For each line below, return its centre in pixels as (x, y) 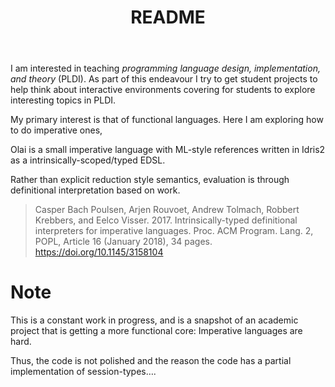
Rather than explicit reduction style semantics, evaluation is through (150, 180)
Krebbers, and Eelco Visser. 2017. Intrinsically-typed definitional (166, 220)
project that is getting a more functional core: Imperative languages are (156, 331)
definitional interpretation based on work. (95, 190)
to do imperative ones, (56, 130)
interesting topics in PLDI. (63, 100)
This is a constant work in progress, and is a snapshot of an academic (154, 320)
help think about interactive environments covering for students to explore (163, 90)
